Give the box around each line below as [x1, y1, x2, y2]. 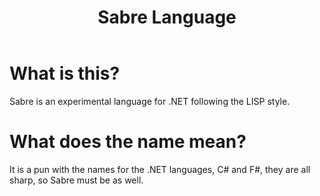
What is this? [9, 62, 121, 85]
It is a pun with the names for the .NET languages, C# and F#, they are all [9, 163, 311, 175]
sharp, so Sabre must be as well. [9, 174, 144, 186]
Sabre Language [97, 6, 237, 29]
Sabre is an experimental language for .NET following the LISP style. [9, 95, 291, 107]
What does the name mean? [9, 131, 247, 153]
